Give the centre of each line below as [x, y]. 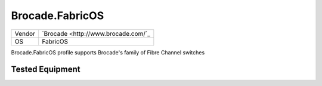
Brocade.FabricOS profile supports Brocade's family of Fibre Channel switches [108, 52]
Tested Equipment [46, 70]
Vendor [25, 33]
